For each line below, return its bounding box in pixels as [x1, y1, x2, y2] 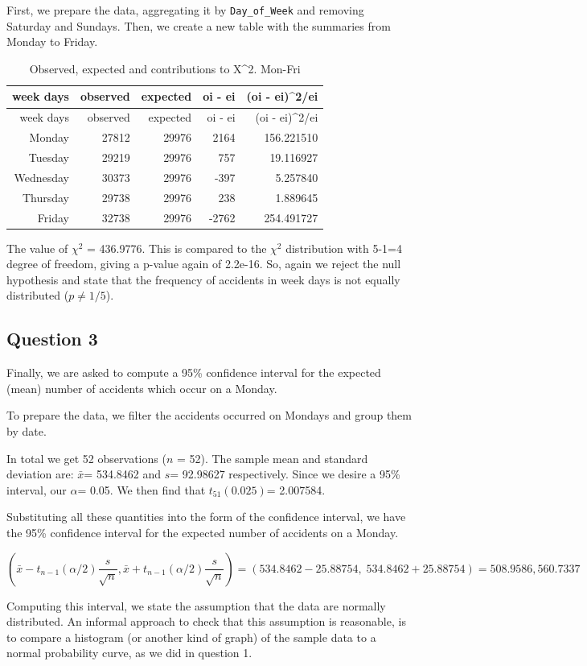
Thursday [22, 188, 69, 205]
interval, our [6, 481, 67, 498]
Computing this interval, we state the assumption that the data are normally [6, 597, 386, 614]
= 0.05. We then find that [77, 481, 206, 498]
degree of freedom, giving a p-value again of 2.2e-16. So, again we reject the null [6, 255, 401, 272]
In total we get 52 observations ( [6, 449, 166, 466]
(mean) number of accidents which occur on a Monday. [6, 379, 277, 396]
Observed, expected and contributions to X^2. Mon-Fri [29, 60, 301, 77]
